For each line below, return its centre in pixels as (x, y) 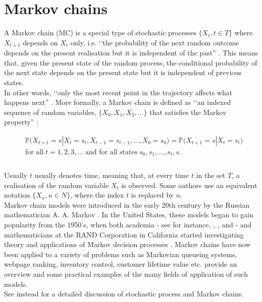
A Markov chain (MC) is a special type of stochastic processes (100, 33)
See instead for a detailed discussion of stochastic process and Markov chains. (124, 294)
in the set (211, 175)
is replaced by (152, 195)
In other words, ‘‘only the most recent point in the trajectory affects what (118, 92)
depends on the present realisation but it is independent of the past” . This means (131, 53)
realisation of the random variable (57, 185)
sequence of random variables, (50, 112)
